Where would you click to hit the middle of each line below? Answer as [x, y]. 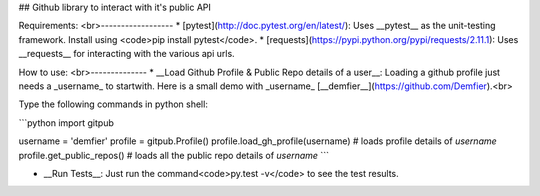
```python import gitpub [66, 122]
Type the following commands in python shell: [113, 104]
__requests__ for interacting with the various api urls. [126, 54]
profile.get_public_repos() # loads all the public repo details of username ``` [174, 155]
